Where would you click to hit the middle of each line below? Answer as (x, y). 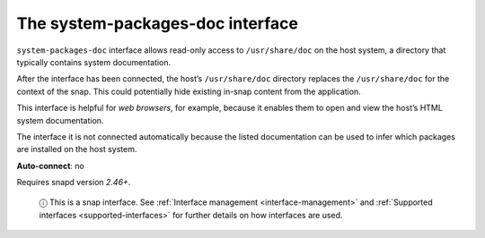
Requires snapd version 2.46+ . (74, 183)
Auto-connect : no (50, 166)
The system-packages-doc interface (157, 23)
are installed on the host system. (77, 149)
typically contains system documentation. (94, 62)
